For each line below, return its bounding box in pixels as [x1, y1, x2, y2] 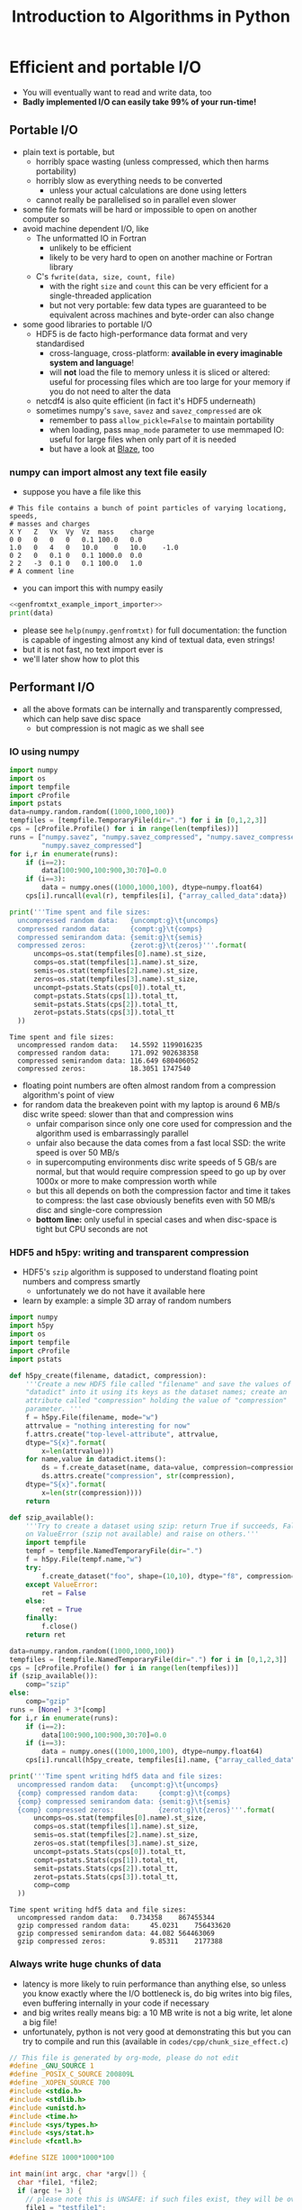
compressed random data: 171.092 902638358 [17, 1048, 200, 1058]
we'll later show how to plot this [22, 653, 140, 664]
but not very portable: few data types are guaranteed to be [49, 299, 267, 310]
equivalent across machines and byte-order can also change [49, 309, 275, 320]
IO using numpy [9, 745, 80, 758]
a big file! [22, 2016, 58, 2027]
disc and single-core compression [35, 1205, 163, 1216]
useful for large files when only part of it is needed [49, 434, 236, 444]
